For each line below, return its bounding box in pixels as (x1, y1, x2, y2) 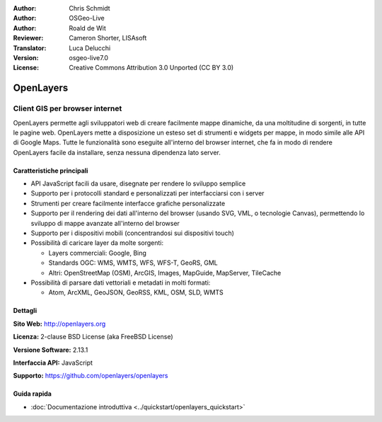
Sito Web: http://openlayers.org (13, 319, 106, 328)
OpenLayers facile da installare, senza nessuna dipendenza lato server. (13, 148, 221, 156)
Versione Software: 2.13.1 (13, 346, 88, 354)
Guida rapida (13, 389, 52, 398)
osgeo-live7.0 (69, 53, 109, 62)
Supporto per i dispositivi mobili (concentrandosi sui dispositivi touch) (30, 229, 235, 237)
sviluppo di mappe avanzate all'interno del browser (30, 219, 180, 227)
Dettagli (13, 307, 37, 315)
